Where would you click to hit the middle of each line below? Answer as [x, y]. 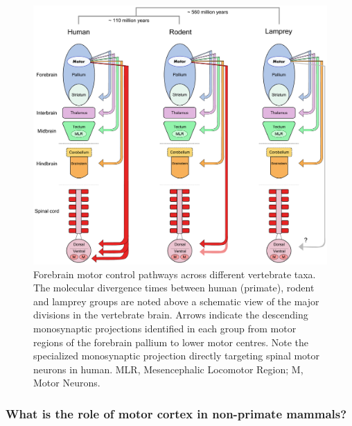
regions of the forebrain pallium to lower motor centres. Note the [171, 342]
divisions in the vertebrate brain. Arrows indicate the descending [171, 315]
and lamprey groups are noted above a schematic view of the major [176, 301]
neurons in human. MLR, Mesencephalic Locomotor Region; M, [168, 369]
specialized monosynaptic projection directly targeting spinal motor [177, 356]
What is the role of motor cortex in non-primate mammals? [176, 413]
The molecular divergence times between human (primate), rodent [174, 288]
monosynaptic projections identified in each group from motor [165, 329]
